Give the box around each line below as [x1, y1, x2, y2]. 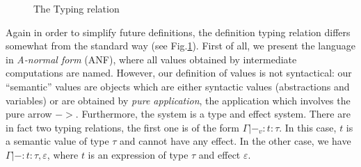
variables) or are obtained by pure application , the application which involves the [6, 93, 351, 107]
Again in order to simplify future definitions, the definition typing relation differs [6, 24, 351, 39]
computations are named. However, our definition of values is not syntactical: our [6, 65, 352, 80]
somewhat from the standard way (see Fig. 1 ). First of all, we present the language [6, 38, 355, 53]
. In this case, [279, 120, 337, 134]
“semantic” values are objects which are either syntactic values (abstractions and [6, 79, 350, 93]
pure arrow [6, 106, 52, 121]
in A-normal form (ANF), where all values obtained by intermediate [6, 51, 297, 66]
